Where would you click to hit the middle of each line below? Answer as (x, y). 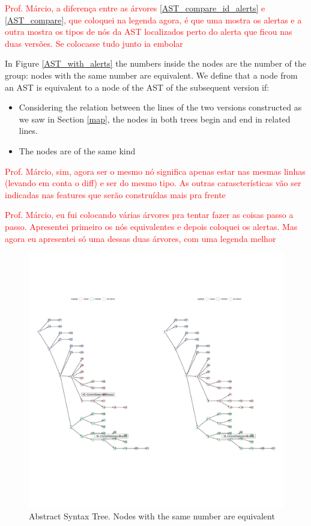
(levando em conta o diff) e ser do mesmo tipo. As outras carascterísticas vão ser (153, 183)
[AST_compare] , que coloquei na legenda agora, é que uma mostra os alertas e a (153, 20)
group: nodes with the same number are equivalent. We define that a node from (151, 75)
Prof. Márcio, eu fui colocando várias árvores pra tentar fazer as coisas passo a (149, 215)
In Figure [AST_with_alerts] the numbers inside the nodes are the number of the (155, 63)
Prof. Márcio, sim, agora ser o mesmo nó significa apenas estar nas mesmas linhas (155, 171)
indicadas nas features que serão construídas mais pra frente (115, 194)
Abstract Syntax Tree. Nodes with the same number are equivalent (152, 515)
